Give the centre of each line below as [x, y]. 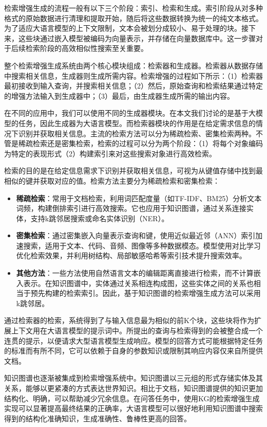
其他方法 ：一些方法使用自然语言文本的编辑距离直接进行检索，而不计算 [135, 273]
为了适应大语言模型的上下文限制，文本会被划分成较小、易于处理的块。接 [126, 28]
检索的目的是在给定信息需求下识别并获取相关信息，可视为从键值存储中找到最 [133, 171]
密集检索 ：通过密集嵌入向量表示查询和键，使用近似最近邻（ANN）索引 [136, 235]
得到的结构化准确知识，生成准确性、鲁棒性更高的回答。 [98, 418]
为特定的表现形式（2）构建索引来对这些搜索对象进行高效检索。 [110, 153]
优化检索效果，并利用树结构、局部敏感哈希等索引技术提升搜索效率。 [131, 255]
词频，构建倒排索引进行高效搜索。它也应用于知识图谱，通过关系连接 [131, 208]
